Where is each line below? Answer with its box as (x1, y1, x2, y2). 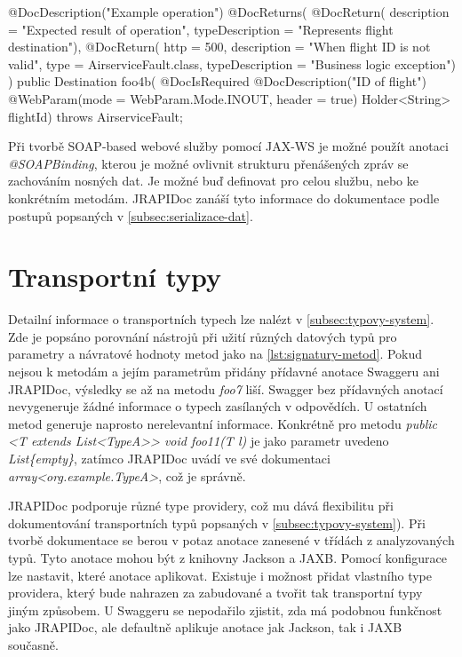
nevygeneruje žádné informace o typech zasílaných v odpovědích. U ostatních (8, 397, 427, 416)
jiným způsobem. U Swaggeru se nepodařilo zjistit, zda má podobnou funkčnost (8, 600, 442, 619)
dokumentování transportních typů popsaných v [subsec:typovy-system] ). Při (8, 513, 426, 532)
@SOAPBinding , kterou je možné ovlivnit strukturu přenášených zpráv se (8, 154, 409, 172)
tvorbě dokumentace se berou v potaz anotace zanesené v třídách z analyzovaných (8, 531, 455, 550)
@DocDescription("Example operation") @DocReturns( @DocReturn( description (8, 3, 450, 20)
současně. (8, 635, 59, 653)
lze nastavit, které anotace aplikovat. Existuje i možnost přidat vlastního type (8, 566, 432, 584)
